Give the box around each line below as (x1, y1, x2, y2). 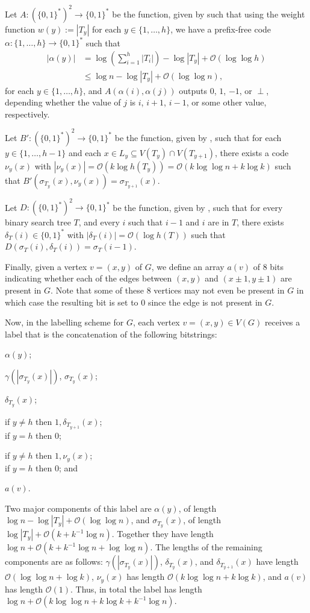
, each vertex (132, 316, 180, 329)
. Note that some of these (51, 283, 144, 296)
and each (69, 146, 102, 159)
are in (208, 216, 229, 228)
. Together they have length (111, 527, 214, 540)
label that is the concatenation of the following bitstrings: (5, 327, 217, 340)
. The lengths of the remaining (150, 541, 262, 553)
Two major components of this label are (5, 501, 152, 514)
